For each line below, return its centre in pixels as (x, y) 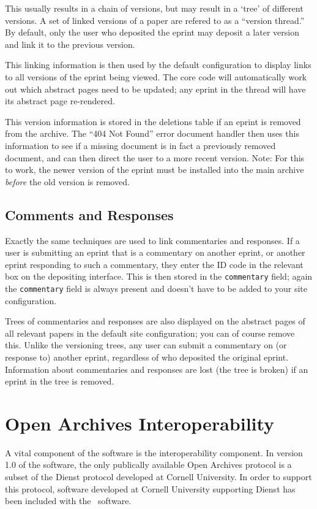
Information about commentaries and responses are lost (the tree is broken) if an (157, 369)
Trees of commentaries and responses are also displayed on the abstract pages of (155, 321)
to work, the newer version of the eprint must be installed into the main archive (155, 170)
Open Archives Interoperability (140, 423)
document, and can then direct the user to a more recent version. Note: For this (155, 157)
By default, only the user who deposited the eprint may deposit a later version (152, 32)
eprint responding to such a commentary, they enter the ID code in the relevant (154, 264)
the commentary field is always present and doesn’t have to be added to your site (156, 288)
